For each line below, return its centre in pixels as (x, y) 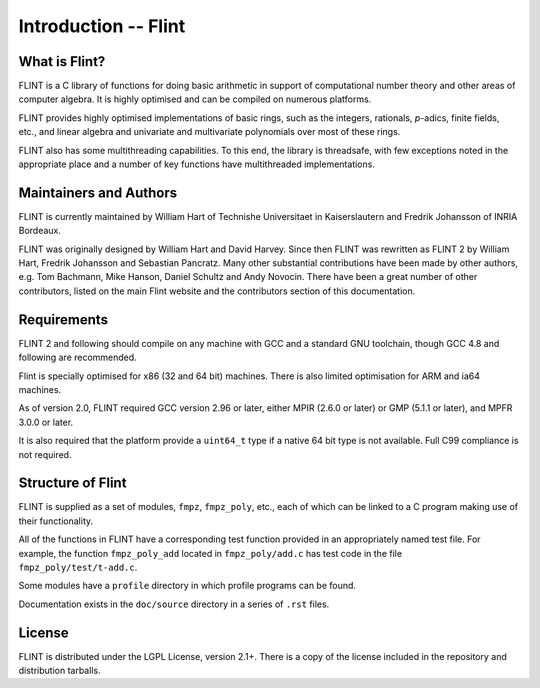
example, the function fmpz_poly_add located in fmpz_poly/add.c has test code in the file (210, 553)
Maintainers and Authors (98, 192)
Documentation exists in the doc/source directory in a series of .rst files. (174, 604)
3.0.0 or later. (46, 422)
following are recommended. (77, 357)
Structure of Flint (72, 483)
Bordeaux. (40, 231)
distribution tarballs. (59, 671)
